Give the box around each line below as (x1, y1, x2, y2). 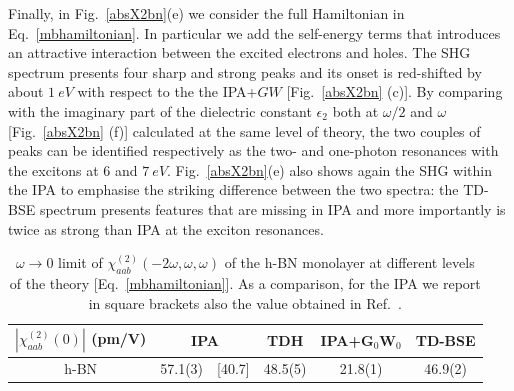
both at (332, 100, 379, 121)
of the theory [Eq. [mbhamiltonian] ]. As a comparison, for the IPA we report (9, 272, 481, 293)
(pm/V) (91, 328, 147, 349)
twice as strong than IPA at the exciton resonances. (8, 218, 324, 239)
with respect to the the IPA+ (77, 81, 258, 102)
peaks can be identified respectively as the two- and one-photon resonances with (8, 140, 499, 161)
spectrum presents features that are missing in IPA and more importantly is (39, 198, 506, 219)
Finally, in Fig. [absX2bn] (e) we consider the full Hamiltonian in (8, 3, 405, 23)
